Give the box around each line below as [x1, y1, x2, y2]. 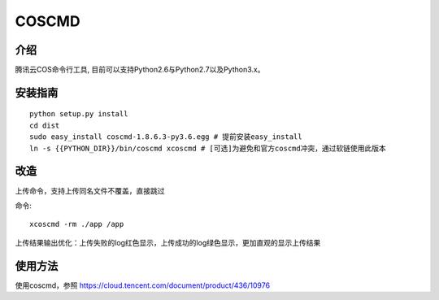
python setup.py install [29, 110, 128, 119]
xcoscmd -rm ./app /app [29, 220, 124, 229]
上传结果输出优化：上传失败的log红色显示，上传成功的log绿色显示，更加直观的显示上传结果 [15, 237, 321, 247]
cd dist [29, 120, 60, 130]
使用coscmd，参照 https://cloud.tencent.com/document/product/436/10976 [15, 280, 271, 290]
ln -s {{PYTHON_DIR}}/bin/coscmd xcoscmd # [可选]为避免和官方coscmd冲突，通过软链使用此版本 [29, 143, 386, 153]
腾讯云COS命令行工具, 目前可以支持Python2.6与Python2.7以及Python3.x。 [15, 65, 265, 75]
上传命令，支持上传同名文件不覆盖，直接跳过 [15, 185, 165, 195]
